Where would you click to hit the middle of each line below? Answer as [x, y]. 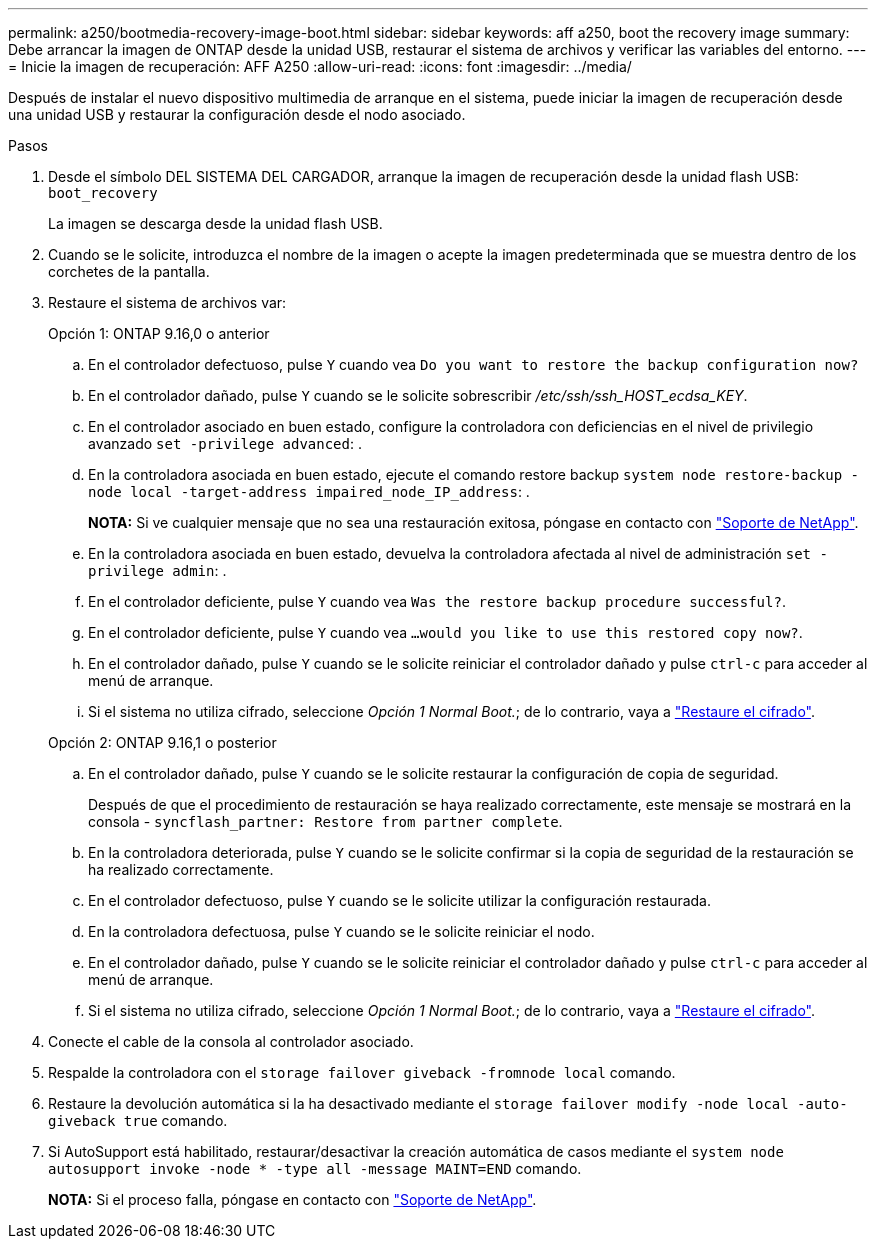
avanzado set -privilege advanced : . [225, 443]
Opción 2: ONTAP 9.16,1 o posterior [162, 742]
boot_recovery [103, 193]
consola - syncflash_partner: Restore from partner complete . [325, 821]
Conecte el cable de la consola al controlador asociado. [231, 1041]
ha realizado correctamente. [181, 869]
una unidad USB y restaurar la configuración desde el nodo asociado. [237, 114]
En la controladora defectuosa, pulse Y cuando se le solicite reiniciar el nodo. [341, 931]
